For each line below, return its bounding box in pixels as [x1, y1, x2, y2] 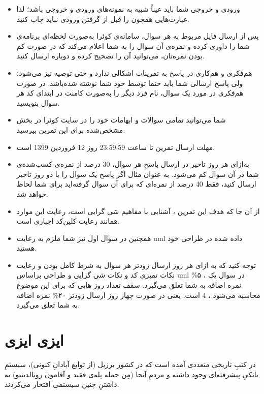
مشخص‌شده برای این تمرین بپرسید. [16, 124, 125, 135]
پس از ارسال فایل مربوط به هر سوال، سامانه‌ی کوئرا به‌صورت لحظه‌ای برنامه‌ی [16, 31, 259, 41]
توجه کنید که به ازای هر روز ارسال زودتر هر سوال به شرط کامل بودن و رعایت [16, 259, 256, 270]
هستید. [16, 243, 37, 253]
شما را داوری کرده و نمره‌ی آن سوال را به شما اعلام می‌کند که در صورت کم [16, 40, 250, 51]
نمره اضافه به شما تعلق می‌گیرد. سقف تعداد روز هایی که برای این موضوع [16, 280, 242, 290]
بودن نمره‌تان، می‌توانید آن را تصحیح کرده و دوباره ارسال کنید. [16, 50, 205, 61]
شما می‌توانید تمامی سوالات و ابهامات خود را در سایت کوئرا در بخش [16, 114, 226, 125]
